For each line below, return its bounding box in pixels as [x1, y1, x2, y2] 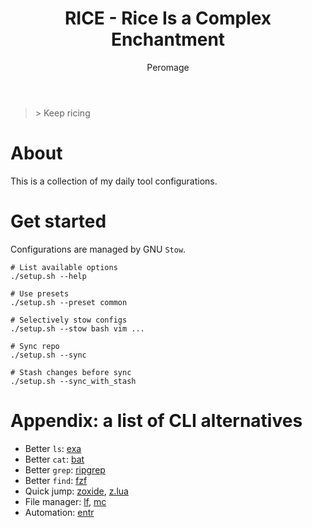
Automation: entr [24, 506, 95, 518]
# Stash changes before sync [10, 367, 132, 377]
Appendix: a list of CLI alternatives [10, 410, 303, 432]
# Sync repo [10, 341, 60, 351]
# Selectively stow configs [10, 315, 128, 325]
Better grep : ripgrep [24, 463, 106, 476]
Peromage [146, 61, 190, 73]
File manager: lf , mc [24, 495, 107, 507]
